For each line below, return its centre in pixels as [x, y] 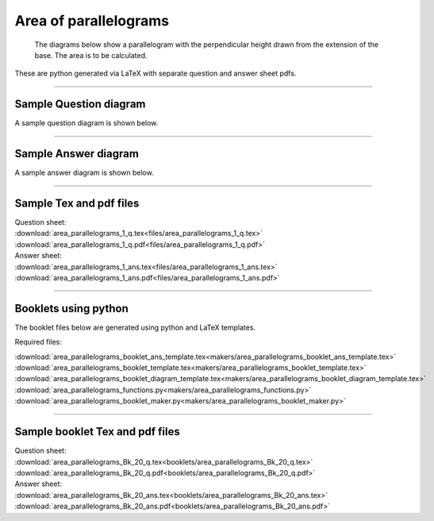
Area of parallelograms [92, 21]
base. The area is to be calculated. [91, 55]
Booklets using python [71, 309]
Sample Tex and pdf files [77, 203]
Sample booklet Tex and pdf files [97, 432]
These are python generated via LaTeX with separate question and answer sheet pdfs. [156, 73]
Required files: [38, 342]
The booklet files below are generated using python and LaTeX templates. [135, 327]
